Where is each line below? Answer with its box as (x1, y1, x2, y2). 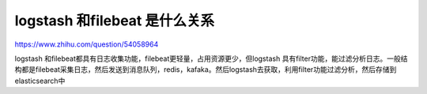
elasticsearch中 (14, 76, 66, 85)
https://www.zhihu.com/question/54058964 (14, 39, 159, 49)
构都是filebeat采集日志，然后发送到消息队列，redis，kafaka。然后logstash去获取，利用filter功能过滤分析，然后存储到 (14, 65, 397, 74)
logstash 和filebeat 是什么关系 (14, 12, 215, 29)
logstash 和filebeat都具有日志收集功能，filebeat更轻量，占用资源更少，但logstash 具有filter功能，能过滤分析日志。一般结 (14, 54, 408, 63)
